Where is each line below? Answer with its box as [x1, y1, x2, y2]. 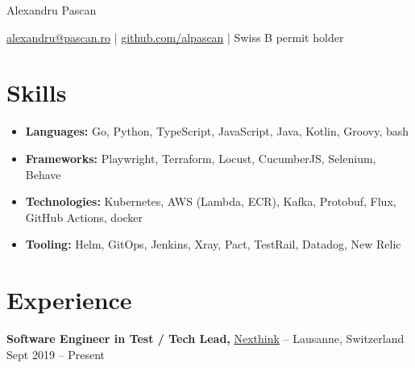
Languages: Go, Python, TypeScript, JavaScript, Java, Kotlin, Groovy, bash [25, 123, 409, 140]
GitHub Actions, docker [25, 208, 143, 225]
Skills [6, 76, 67, 109]
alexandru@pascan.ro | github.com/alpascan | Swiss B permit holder [6, 28, 344, 45]
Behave [25, 165, 61, 182]
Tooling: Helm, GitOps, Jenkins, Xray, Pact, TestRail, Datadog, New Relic [25, 236, 401, 253]
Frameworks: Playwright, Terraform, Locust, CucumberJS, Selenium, [25, 149, 376, 166]
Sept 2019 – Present [6, 345, 106, 362]
